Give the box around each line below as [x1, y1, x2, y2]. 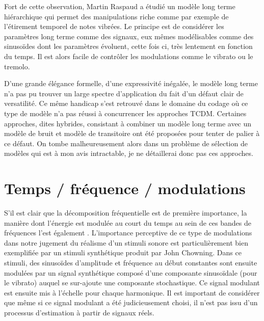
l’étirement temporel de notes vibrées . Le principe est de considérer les [4, 21, 224, 32]
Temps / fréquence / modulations [4, 178, 246, 199]
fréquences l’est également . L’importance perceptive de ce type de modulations [4, 227, 252, 238]
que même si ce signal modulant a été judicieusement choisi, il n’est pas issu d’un [4, 297, 258, 308]
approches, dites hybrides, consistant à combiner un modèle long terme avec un [4, 118, 252, 128]
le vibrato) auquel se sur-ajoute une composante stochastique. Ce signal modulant [4, 277, 260, 288]
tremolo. [4, 61, 30, 71]
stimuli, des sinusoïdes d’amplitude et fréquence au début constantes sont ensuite [4, 257, 257, 267]
